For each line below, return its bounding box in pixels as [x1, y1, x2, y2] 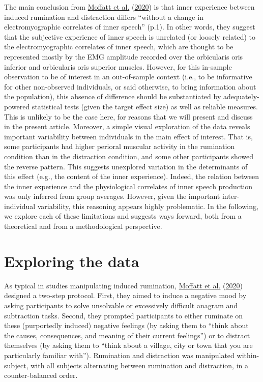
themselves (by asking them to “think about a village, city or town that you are [4, 340, 253, 350]
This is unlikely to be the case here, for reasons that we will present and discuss [4, 111, 253, 122]
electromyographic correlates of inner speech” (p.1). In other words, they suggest [4, 21, 255, 32]
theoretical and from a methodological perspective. [4, 221, 162, 231]
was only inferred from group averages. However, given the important [4, 191, 220, 201]
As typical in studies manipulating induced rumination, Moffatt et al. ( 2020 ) [4, 280, 243, 290]
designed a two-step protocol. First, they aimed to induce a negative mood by [4, 290, 247, 301]
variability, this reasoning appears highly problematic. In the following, [37, 200, 258, 211]
